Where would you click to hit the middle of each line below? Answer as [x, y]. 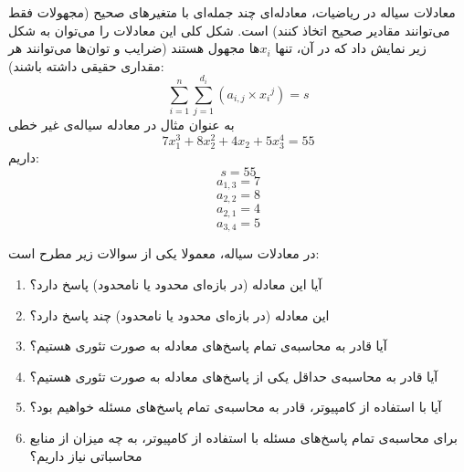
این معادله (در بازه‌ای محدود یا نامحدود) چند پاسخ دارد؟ [179, 315]
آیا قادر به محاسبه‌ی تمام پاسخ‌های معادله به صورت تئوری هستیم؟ [208, 346]
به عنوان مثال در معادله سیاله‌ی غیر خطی [121, 125]
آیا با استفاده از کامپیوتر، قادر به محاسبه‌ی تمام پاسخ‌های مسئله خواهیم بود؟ [236, 407]
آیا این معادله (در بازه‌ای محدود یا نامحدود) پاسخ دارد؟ [176, 283]
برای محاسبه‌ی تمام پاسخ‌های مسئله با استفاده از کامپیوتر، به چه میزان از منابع [243, 437]
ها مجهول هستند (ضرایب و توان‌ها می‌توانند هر [134, 48]
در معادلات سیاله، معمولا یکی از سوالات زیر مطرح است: [164, 253]
